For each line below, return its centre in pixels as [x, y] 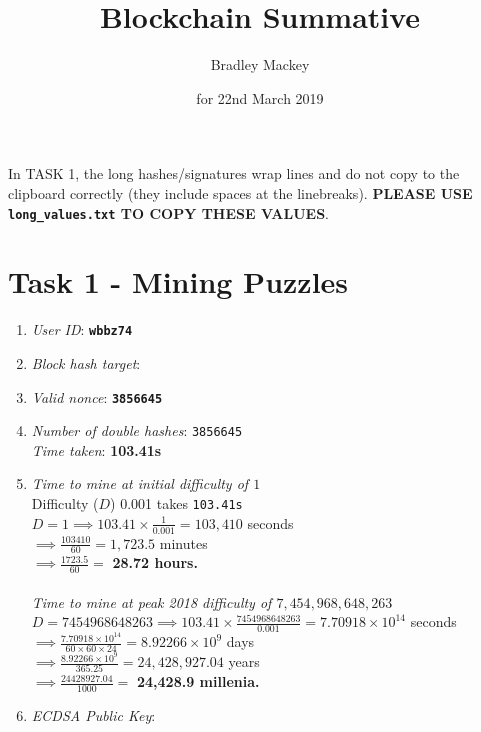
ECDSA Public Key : [93, 715]
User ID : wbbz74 [82, 329]
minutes [183, 542]
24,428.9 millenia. [198, 681]
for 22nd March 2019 [260, 97]
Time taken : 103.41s [96, 449]
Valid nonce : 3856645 [97, 396]
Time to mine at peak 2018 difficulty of [151, 601]
